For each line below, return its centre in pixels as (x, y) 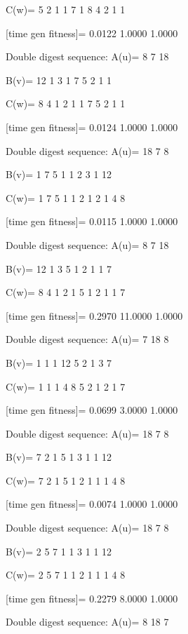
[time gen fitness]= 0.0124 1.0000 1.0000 (92, 127)
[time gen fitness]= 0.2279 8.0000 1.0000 (92, 598)
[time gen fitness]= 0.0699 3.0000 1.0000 (92, 410)
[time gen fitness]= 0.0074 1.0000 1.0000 (92, 504)
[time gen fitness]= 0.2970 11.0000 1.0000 (94, 315)
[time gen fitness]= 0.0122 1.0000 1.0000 (92, 33)
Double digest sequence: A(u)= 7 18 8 (87, 339)
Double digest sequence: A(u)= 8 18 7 (87, 622)
